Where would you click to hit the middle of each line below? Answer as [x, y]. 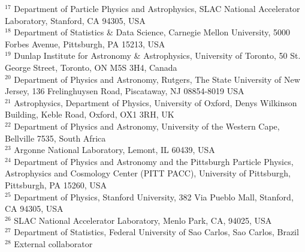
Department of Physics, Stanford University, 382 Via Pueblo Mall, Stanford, [154, 196]
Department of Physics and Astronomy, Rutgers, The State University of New [157, 79]
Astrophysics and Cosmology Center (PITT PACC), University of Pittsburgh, [148, 173]
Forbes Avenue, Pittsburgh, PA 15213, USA [85, 43]
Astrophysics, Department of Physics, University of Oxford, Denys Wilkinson [155, 102]
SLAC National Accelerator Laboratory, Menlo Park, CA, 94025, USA [143, 220]
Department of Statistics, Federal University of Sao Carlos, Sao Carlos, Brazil [156, 232]
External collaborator [53, 243]
